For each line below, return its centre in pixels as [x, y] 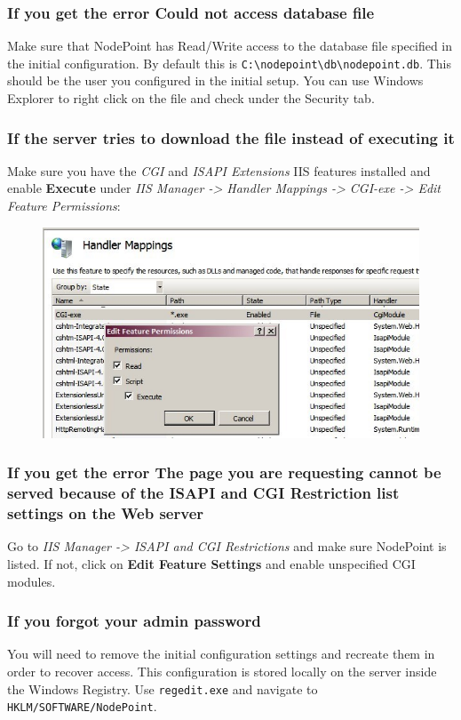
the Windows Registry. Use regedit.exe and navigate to [163, 688]
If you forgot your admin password [134, 621]
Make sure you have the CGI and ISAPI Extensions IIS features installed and [219, 170]
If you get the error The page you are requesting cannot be [224, 472]
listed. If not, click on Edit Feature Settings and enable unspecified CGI [211, 563]
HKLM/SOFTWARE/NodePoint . [82, 706]
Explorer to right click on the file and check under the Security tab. [191, 98]
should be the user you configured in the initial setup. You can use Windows [215, 80]
